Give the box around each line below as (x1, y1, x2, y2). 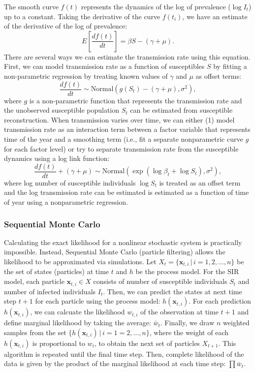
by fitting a (213, 61, 247, 71)
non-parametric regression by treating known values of (4, 70, 168, 81)
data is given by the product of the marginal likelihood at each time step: (4, 358, 226, 369)
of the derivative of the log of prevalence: (4, 21, 127, 31)
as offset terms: (195, 70, 241, 81)
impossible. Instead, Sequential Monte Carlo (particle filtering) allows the (4, 247, 225, 257)
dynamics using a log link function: (4, 153, 110, 163)
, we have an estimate (182, 11, 248, 21)
